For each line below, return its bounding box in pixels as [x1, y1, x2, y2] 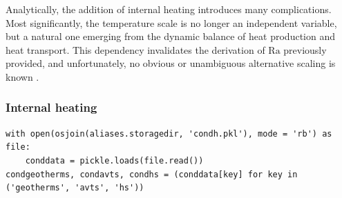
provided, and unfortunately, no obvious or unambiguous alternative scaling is [6, 56, 336, 70]
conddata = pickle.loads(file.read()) [25, 155, 204, 166]
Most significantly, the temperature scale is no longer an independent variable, [6, 15, 337, 30]
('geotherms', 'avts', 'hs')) [6, 183, 144, 193]
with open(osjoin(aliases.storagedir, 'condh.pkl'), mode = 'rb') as [6, 128, 332, 139]
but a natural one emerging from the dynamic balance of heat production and [6, 29, 335, 43]
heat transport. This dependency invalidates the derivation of [6, 42, 265, 57]
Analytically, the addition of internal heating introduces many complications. [6, 2, 332, 16]
